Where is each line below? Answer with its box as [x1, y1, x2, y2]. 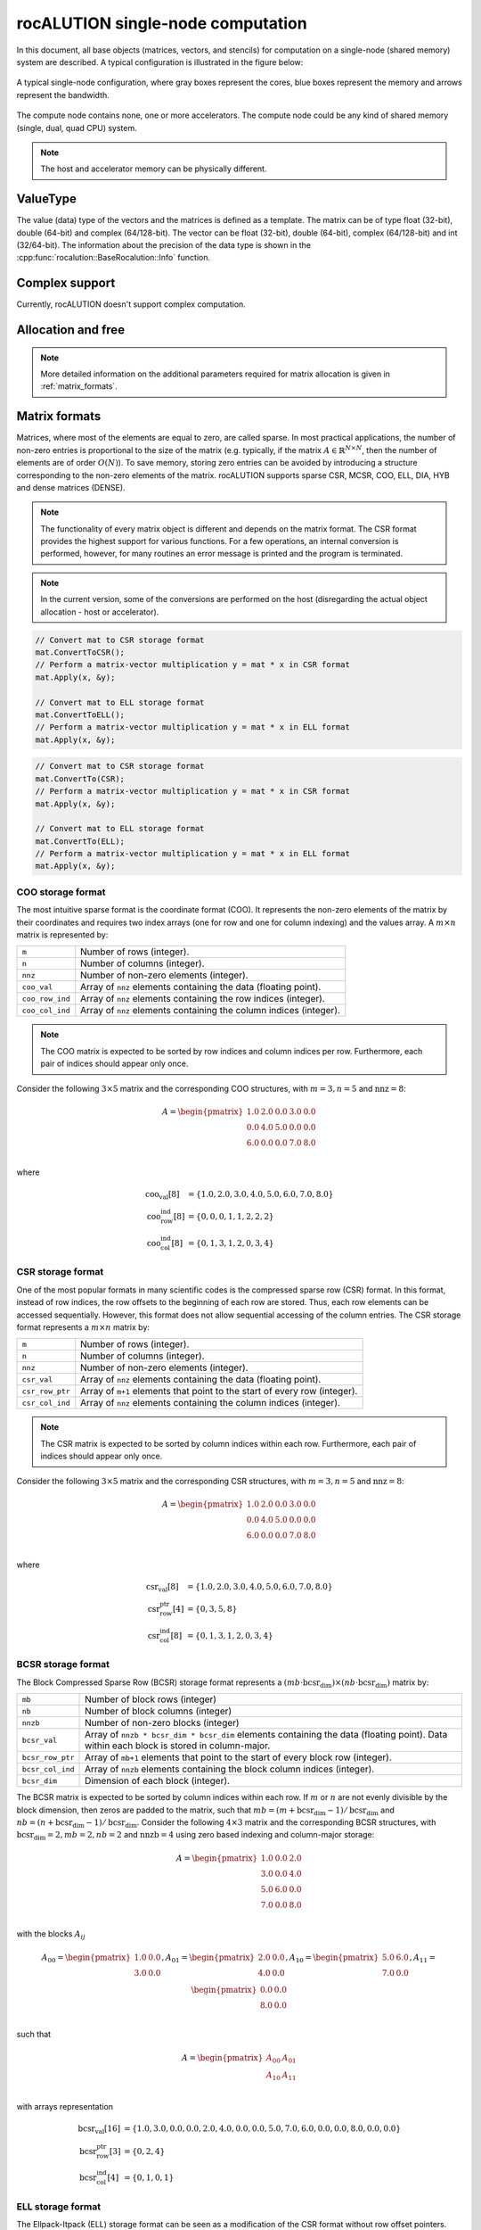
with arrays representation [16, 2101, 114, 2111]
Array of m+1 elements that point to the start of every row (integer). [80, 1385, 358, 1398]
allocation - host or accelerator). [40, 607, 159, 617]
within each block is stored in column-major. [85, 1739, 271, 1752]
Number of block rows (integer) [85, 1693, 217, 1706]
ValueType [16, 192, 77, 207]
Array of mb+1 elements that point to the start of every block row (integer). [85, 1751, 392, 1763]
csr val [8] [145, 1582, 179, 1594]
